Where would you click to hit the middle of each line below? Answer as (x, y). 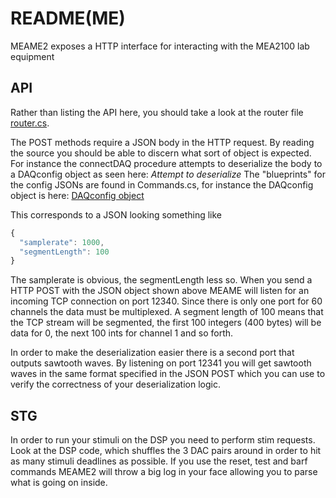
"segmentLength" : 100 (64, 252)
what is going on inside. (59, 483)
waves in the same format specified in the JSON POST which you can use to (168, 374)
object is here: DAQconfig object (77, 195)
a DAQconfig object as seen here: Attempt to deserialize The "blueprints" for (168, 174)
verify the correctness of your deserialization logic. (115, 384)
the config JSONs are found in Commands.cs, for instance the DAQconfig (162, 184)
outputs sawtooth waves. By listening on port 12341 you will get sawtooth (161, 363)
